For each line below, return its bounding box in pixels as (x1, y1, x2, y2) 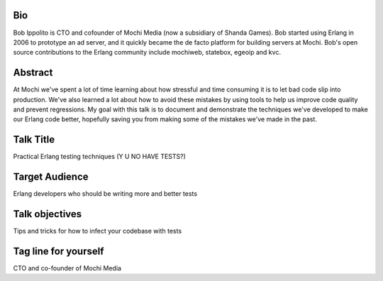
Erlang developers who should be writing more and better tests (13, 189, 198, 198)
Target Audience (13, 171, 89, 183)
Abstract (13, 67, 53, 79)
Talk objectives (13, 208, 82, 220)
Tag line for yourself (13, 245, 104, 257)
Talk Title (13, 133, 55, 145)
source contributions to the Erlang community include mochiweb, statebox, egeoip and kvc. (13, 48, 282, 57)
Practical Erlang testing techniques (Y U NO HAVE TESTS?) (13, 153, 186, 161)
